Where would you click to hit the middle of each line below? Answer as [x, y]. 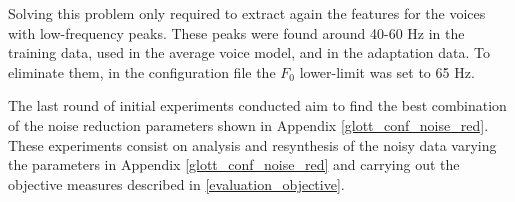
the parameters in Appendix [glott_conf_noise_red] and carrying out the [234, 164]
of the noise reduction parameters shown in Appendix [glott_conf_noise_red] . [248, 124]
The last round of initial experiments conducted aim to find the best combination [257, 105]
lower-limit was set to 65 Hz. [387, 71]
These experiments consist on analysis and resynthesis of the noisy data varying [252, 144]
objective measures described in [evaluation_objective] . [176, 183]
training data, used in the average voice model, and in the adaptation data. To [249, 52]
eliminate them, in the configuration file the [142, 71]
